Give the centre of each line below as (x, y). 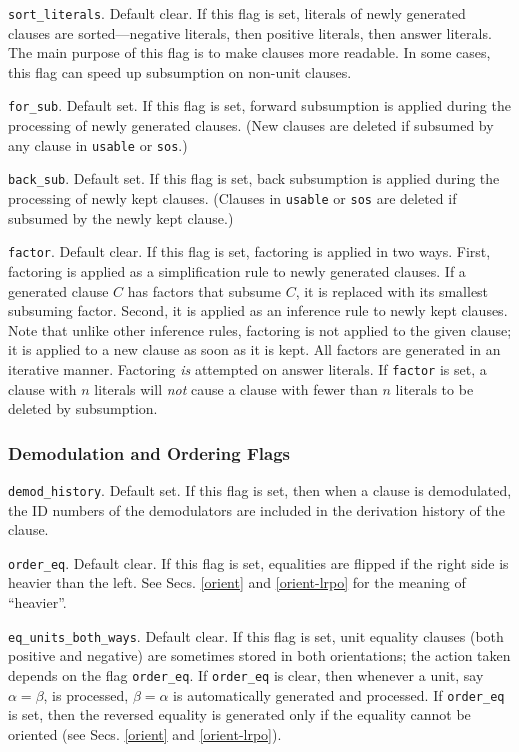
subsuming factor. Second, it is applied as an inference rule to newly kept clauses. (258, 310)
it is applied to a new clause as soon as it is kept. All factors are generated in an (254, 349)
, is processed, (86, 694)
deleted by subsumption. (83, 408)
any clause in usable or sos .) (98, 144)
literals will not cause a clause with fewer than (236, 388)
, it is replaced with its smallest (392, 290)
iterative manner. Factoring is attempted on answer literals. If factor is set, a (247, 368)
